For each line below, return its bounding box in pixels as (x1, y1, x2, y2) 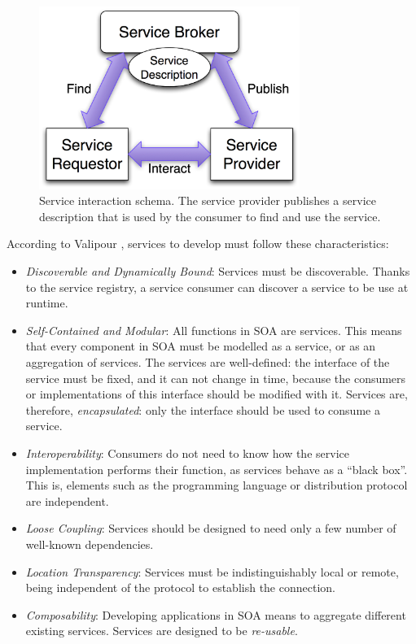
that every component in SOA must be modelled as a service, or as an (25, 337, 376, 355)
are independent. (25, 492, 109, 509)
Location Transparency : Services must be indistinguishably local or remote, (25, 563, 399, 580)
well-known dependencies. (25, 535, 154, 552)
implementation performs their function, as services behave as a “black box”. (25, 460, 408, 477)
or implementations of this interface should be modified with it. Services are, (25, 385, 408, 402)
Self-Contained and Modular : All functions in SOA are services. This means (25, 321, 402, 338)
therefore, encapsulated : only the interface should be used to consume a (25, 401, 380, 418)
